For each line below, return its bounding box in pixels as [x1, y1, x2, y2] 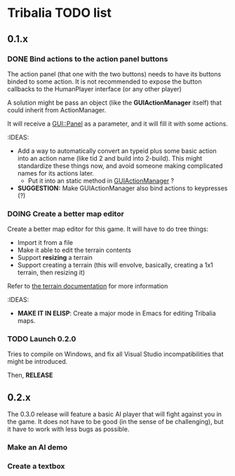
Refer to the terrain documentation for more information [7, 282, 168, 291]
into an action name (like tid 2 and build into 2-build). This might [17, 154, 203, 162]
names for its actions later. [17, 168, 95, 177]
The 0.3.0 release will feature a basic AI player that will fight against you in [7, 410, 222, 418]
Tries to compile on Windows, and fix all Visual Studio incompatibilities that [7, 350, 224, 359]
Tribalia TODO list [7, 5, 112, 21]
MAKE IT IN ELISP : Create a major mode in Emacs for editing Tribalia [17, 309, 216, 317]
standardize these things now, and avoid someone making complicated [17, 161, 223, 170]
